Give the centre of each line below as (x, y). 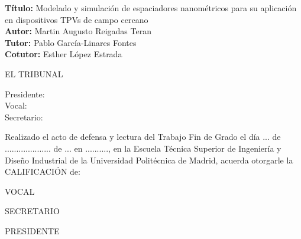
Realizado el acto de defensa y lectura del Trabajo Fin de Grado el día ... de (143, 137)
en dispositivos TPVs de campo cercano (77, 19)
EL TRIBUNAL (34, 73)
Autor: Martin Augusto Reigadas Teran (78, 31)
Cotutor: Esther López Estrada (64, 54)
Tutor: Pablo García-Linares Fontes (71, 42)
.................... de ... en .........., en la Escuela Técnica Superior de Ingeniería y (143, 148)
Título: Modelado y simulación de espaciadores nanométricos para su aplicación (151, 8)
